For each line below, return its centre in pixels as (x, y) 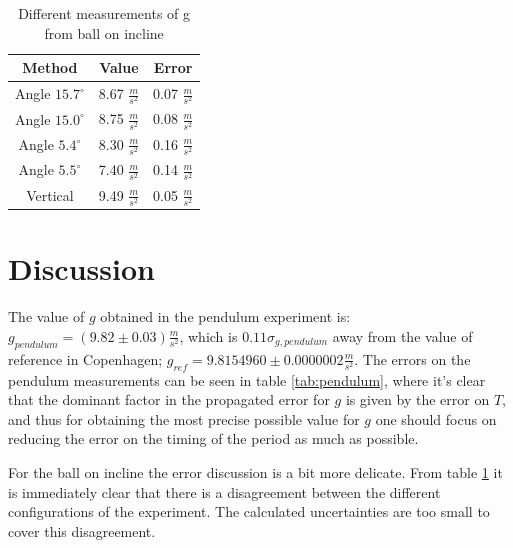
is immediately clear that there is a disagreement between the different (224, 491)
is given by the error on (417, 399)
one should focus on (436, 418)
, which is (208, 335)
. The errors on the (412, 358)
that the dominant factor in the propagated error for (169, 399)
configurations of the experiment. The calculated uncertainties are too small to (249, 511)
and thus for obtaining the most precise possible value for (184, 418)
